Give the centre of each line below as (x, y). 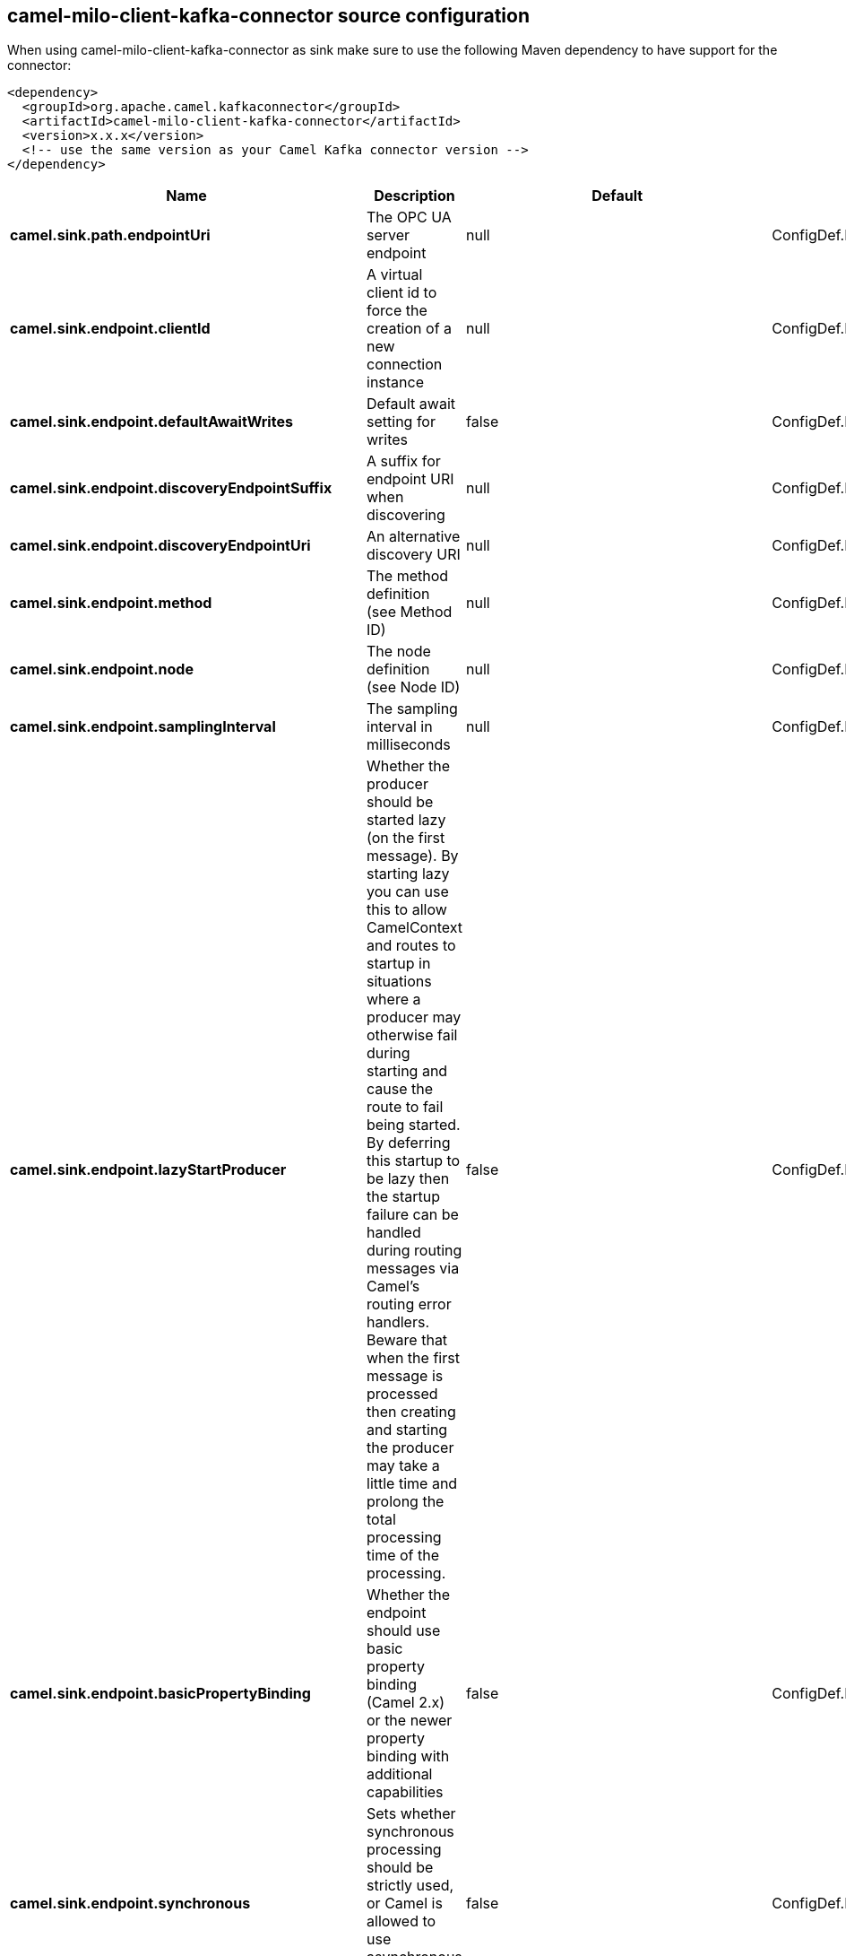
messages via (413, 1269)
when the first (413, 1358)
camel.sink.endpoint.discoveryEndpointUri (160, 546)
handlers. (398, 1322)
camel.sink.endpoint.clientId (110, 329)
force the (397, 311)
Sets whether (411, 1814)
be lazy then (408, 1179)
